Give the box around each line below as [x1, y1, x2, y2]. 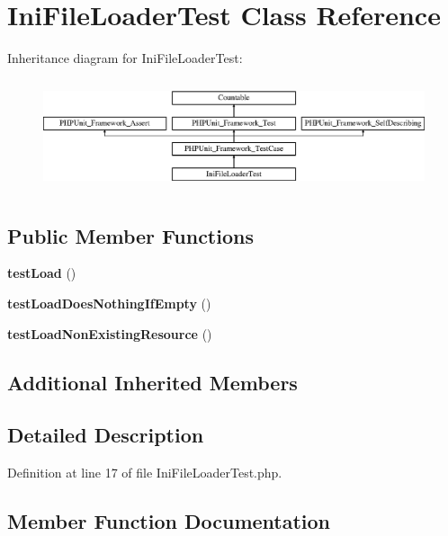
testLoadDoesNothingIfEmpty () [7, 293, 211, 312]
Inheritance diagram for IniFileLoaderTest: [7, 49, 243, 67]
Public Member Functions [7, 221, 254, 249]
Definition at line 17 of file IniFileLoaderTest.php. [7, 463, 282, 482]
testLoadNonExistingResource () [7, 324, 212, 343]
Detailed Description [7, 421, 204, 449]
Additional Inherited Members [7, 368, 298, 396]
